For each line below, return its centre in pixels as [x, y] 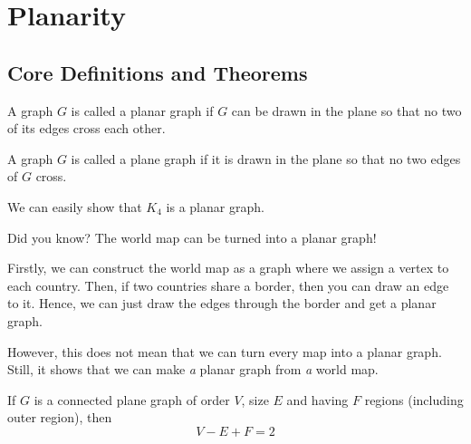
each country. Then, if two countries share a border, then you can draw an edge [228, 285]
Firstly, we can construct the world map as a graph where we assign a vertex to [228, 268]
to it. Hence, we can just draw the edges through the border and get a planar [222, 303]
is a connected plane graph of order [132, 399]
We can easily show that [75, 206]
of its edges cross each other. [87, 128]
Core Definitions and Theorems [158, 72]
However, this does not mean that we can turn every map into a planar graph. [225, 351]
